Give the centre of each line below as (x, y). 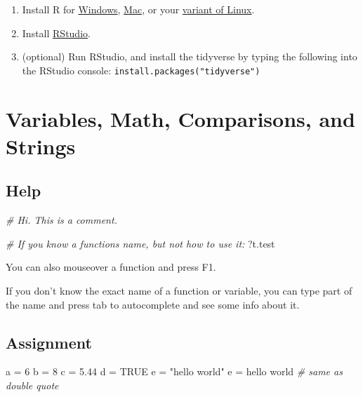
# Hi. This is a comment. (61, 220)
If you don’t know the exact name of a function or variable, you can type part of (179, 290)
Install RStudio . (56, 33)
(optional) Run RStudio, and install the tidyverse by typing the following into (190, 56)
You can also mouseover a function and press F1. (111, 267)
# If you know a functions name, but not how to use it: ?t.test (140, 243)
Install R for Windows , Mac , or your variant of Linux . (138, 9)
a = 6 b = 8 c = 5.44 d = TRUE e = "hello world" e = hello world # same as (174, 371)
